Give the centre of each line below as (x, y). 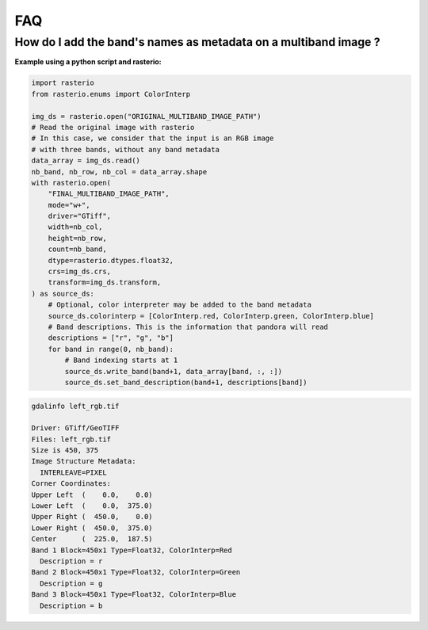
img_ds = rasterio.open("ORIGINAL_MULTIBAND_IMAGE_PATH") (146, 116)
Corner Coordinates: (71, 484)
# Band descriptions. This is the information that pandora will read (188, 326)
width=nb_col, (75, 227)
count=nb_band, (77, 249)
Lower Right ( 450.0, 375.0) (92, 528)
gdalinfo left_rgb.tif (75, 406)
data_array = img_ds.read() (86, 161)
